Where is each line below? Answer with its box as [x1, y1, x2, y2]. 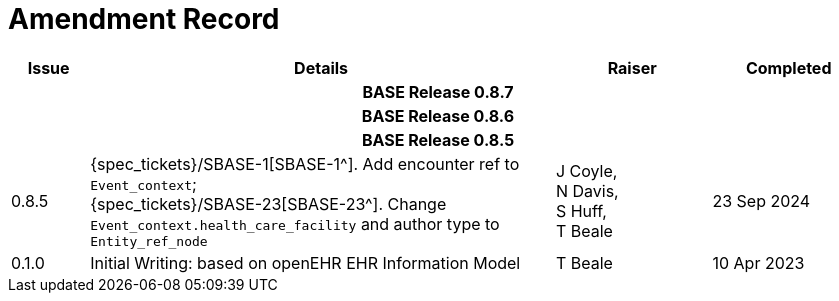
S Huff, [555, 201, 607, 222]
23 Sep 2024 [712, 191, 811, 212]
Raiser [607, 57, 657, 78]
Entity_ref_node [90, 233, 208, 249]
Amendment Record [8, 2, 280, 36]
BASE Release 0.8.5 [361, 129, 515, 150]
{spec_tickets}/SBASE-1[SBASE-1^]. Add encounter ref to [90, 153, 520, 174]
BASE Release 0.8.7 [362, 81, 514, 102]
